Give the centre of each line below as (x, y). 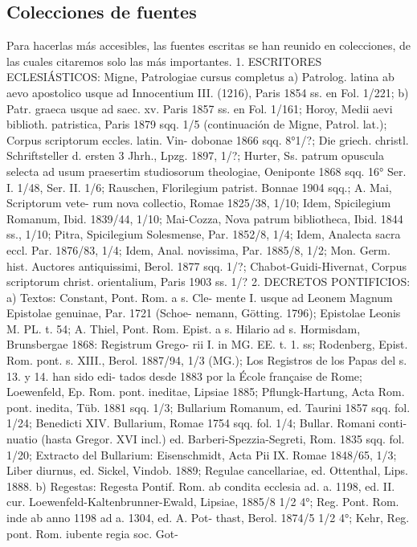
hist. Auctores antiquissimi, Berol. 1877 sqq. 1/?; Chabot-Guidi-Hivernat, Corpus (206, 265)
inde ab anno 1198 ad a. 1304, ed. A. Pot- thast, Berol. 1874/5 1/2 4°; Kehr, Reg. (208, 518)
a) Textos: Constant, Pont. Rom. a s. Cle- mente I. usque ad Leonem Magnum (200, 297)
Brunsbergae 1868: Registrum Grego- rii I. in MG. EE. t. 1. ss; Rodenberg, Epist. (207, 344)
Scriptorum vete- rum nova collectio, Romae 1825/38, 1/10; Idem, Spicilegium (199, 203)
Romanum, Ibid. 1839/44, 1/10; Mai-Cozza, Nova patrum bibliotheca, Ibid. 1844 (205, 218)
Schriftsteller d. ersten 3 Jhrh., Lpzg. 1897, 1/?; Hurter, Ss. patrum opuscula (196, 155)
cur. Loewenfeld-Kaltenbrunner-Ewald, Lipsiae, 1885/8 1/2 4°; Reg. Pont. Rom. (203, 502)
